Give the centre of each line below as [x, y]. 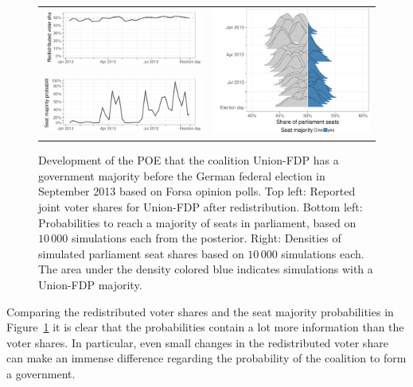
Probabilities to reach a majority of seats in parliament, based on [197, 222]
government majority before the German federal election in [182, 175]
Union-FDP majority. [90, 284]
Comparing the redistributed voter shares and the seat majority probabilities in [200, 311]
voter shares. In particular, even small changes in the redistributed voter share [197, 342]
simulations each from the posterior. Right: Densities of [206, 238]
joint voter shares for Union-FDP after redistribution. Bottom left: [201, 206]
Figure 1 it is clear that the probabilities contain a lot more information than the [205, 327]
